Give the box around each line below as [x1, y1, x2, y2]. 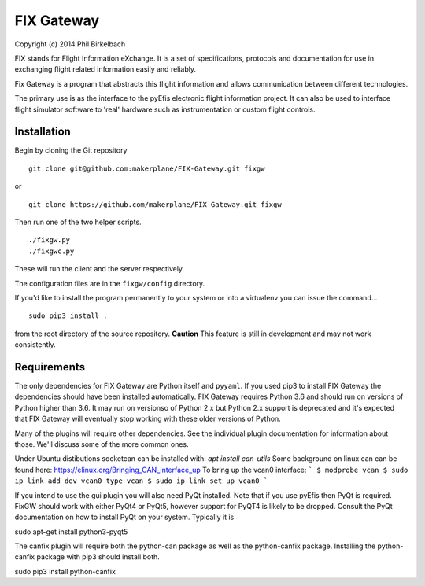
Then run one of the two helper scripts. [14, 217, 142, 227]
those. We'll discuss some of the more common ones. [14, 439, 189, 448]
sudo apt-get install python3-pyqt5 [14, 527, 128, 536]
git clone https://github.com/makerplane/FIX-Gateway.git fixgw [28, 200, 283, 208]
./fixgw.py [28, 236, 71, 245]
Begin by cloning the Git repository [14, 146, 128, 155]
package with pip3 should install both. [36, 552, 161, 562]
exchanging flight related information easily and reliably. [14, 64, 197, 74]
